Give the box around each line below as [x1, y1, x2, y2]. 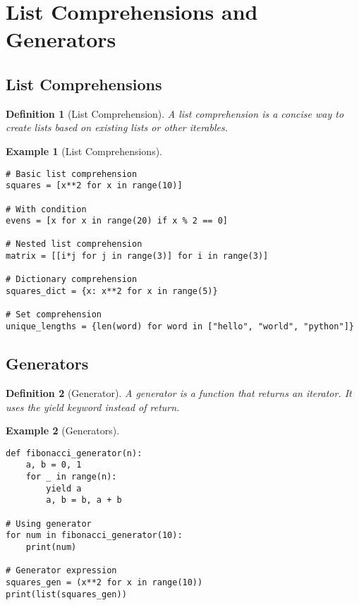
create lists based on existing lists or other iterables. [6, 120, 228, 135]
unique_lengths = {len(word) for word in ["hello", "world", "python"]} [6, 322, 354, 332]
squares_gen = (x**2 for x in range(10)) [6, 577, 203, 587]
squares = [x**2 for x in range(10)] [6, 181, 183, 191]
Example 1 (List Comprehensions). [6, 143, 162, 158]
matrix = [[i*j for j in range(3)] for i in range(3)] [6, 251, 269, 262]
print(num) [25, 542, 77, 552]
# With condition [6, 204, 87, 214]
